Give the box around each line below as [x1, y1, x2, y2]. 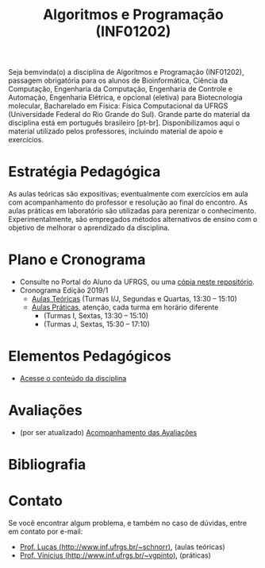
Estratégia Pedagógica [8, 163, 161, 181]
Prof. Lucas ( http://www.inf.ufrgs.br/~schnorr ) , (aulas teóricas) [19, 543, 226, 552]
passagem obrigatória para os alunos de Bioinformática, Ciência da [8, 76, 229, 85]
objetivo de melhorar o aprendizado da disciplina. [8, 223, 171, 232]
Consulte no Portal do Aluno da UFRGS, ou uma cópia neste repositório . [19, 277, 255, 287]
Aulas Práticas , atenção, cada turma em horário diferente [31, 302, 219, 312]
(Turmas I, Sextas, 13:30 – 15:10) [43, 311, 149, 321]
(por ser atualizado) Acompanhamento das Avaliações [19, 427, 198, 437]
